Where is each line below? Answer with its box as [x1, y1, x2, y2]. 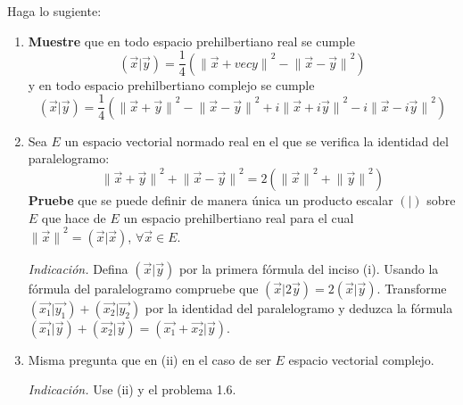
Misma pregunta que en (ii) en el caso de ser [28, 350, 271, 368]
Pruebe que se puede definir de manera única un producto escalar [28, 190, 393, 209]
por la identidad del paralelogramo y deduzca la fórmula [145, 298, 453, 317]
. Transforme [376, 278, 447, 297]
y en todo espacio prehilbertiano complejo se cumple [28, 75, 315, 94]
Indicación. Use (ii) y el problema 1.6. [28, 380, 236, 399]
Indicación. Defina [28, 259, 128, 277]
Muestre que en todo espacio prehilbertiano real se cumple [28, 31, 355, 50]
